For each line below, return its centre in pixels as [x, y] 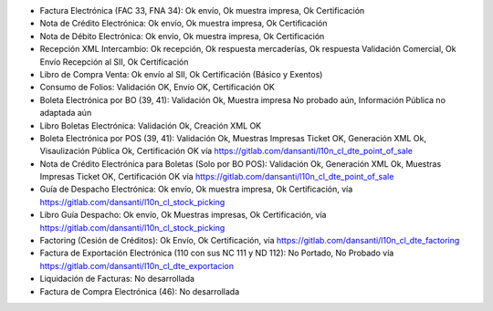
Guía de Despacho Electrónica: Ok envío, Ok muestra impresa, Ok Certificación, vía [196, 189]
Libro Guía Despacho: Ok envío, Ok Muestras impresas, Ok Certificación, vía [183, 215]
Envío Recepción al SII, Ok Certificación [114, 62]
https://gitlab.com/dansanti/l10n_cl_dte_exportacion [137, 265]
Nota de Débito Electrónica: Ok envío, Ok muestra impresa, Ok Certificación [182, 36]
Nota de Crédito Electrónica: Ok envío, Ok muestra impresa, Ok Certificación [184, 24]
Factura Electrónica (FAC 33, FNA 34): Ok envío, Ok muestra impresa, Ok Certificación [202, 10]
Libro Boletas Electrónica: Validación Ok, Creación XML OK [151, 125]
